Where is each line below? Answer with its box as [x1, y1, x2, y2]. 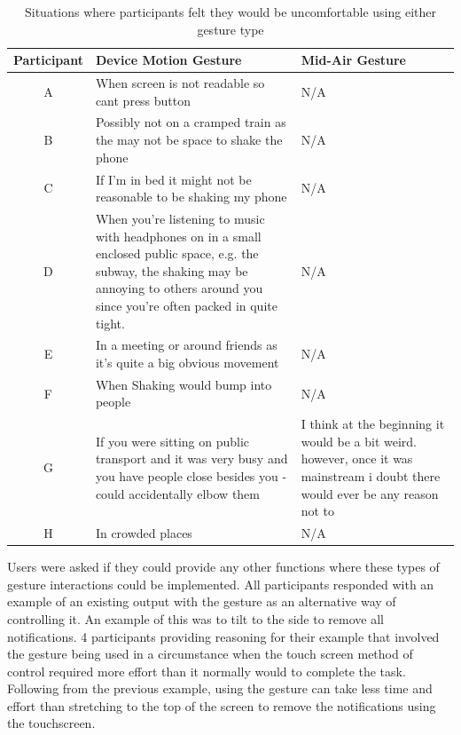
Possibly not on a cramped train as [95, 113, 286, 131]
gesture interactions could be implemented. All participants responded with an [7, 574, 434, 593]
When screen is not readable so [95, 74, 265, 92]
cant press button [95, 91, 191, 109]
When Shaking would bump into [95, 375, 272, 393]
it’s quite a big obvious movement [95, 352, 279, 371]
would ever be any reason [301, 484, 439, 502]
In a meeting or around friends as [95, 336, 277, 354]
